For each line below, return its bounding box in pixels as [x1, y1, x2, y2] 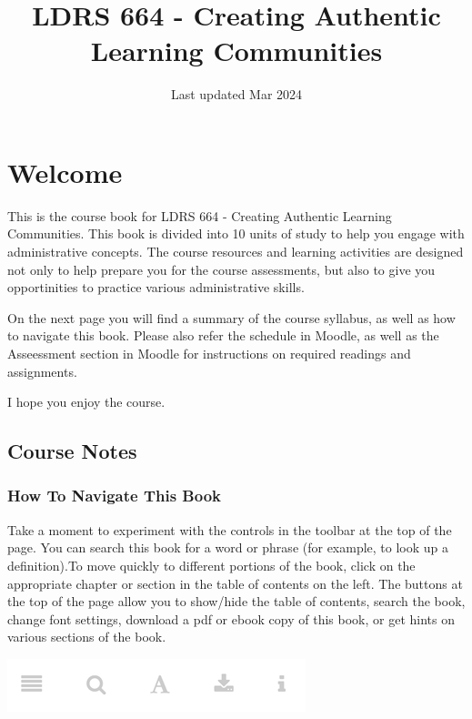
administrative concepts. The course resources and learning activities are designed [7, 242, 464, 261]
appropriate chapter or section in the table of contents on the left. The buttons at [7, 573, 463, 592]
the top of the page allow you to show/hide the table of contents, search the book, [7, 592, 466, 611]
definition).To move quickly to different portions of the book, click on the [7, 555, 416, 574]
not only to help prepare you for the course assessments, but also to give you [7, 259, 436, 278]
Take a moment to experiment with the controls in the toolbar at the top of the [7, 520, 452, 539]
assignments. [7, 361, 77, 380]
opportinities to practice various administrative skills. [7, 278, 305, 297]
